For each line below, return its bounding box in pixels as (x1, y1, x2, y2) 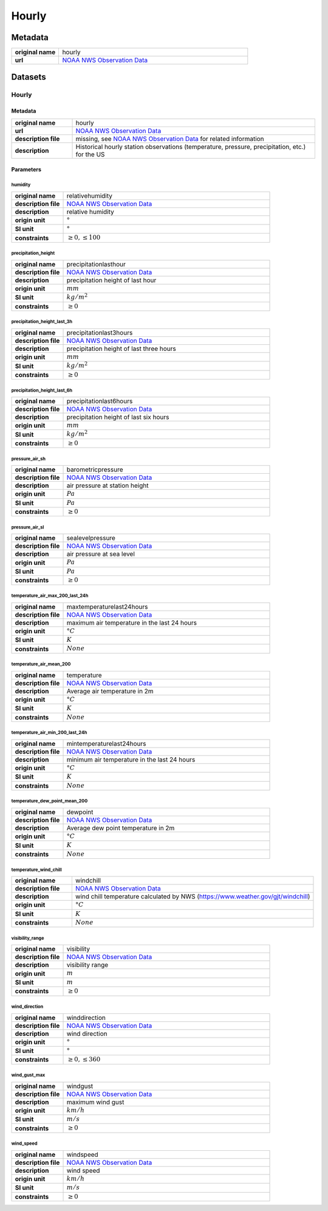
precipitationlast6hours (66, 397, 133, 406)
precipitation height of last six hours (66, 413, 169, 422)
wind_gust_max (11, 1072, 46, 1078)
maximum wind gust (66, 1098, 125, 1106)
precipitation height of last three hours (66, 344, 176, 353)
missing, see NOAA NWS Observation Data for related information (75, 134, 264, 143)
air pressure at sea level (66, 550, 135, 558)
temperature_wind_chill (11, 867, 62, 873)
